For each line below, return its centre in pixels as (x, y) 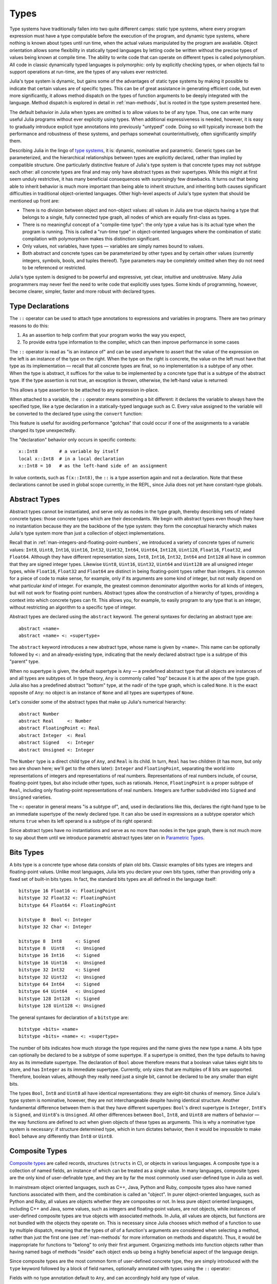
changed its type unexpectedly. (43, 430)
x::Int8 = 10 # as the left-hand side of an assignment (93, 466)
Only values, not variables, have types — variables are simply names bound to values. (113, 246)
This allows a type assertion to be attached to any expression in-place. (84, 390)
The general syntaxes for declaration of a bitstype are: (69, 1017)
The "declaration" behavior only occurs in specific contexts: (73, 440)
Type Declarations (39, 306)
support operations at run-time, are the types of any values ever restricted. (89, 71)
